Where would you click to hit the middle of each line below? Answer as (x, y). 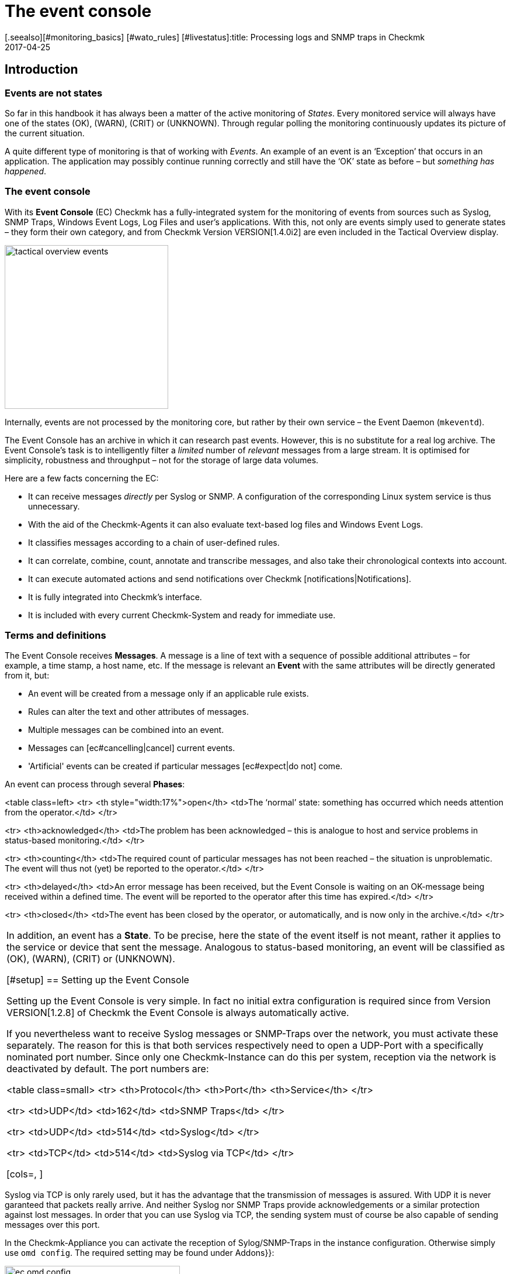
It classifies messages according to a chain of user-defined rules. (154, 542)
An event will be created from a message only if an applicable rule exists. (168, 694)
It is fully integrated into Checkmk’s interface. (115, 597)
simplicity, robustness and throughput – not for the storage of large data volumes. (162, 460)
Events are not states (54, 93)
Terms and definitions (55, 636)
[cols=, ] (25, 1174)
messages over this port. (52, 1225)
